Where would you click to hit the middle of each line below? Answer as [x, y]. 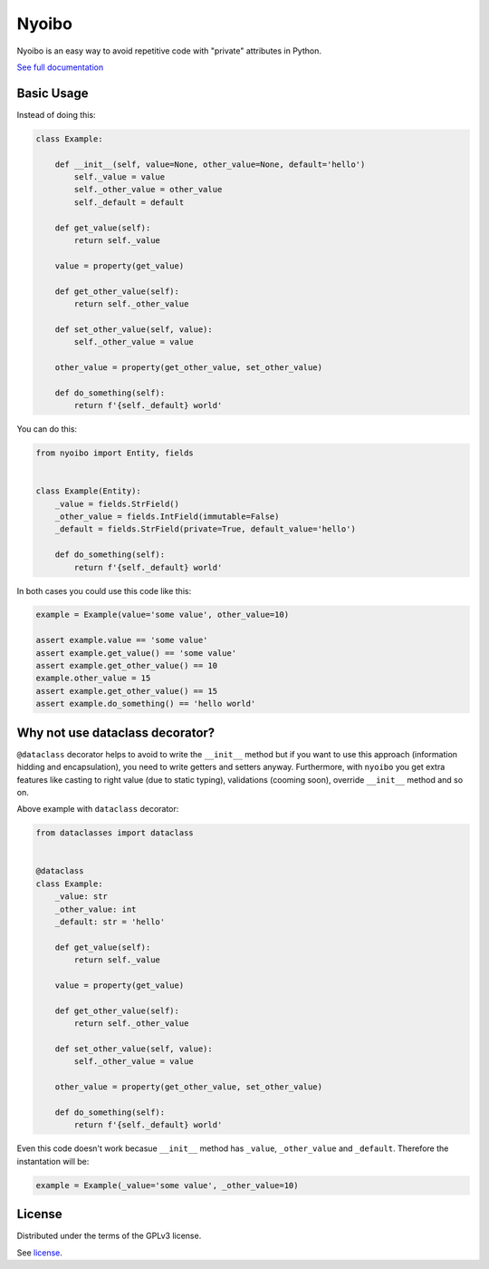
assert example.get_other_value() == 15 [126, 691]
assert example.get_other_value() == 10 [126, 666]
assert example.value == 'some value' [122, 640]
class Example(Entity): [89, 491]
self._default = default [129, 202]
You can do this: [47, 429]
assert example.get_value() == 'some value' [136, 653]
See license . [40, 1253]
